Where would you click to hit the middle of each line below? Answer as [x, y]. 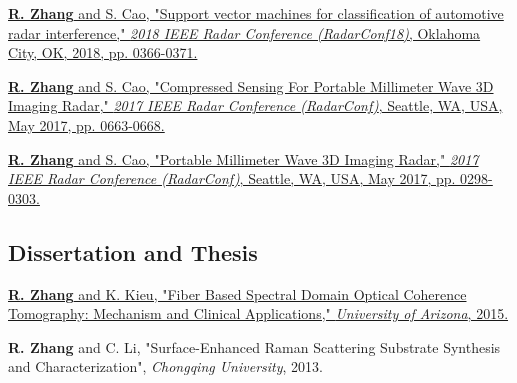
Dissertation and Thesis [133, 251]
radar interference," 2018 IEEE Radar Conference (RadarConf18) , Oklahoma [244, 32]
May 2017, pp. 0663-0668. [86, 124]
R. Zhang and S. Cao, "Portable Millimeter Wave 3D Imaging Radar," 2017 [243, 158]
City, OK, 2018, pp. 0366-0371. [103, 52]
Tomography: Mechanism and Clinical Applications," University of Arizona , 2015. [258, 313]
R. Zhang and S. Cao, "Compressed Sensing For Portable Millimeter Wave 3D [251, 85]
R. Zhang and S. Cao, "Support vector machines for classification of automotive [256, 13]
